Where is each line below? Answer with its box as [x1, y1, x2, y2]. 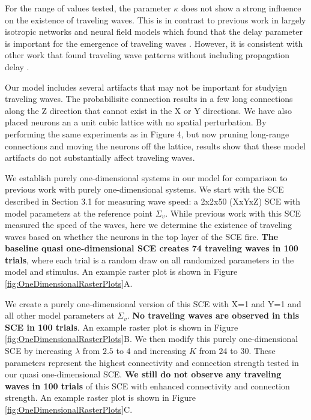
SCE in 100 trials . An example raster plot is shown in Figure [5, 320, 238, 333]
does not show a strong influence [181, 2, 301, 14]
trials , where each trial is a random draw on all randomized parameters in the [5, 253, 294, 266]
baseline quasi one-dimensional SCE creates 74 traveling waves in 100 [5, 242, 298, 254]
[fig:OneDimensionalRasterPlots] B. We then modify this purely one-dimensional [5, 332, 298, 345]
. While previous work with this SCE [165, 206, 301, 219]
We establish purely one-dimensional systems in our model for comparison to [5, 171, 288, 184]
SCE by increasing [5, 344, 73, 357]
